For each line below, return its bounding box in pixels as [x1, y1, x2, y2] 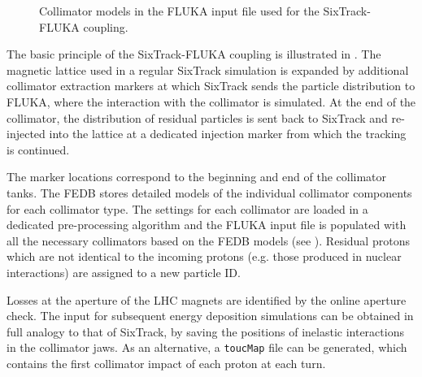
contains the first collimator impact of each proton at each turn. [7, 354, 326, 371]
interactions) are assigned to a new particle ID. [7, 263, 241, 280]
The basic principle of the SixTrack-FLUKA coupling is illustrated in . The [7, 45, 381, 63]
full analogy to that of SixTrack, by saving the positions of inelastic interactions [7, 323, 404, 340]
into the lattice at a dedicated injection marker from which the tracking [49, 125, 407, 142]
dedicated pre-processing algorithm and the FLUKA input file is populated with [7, 216, 407, 233]
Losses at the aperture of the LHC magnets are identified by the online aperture [7, 291, 407, 308]
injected [7, 125, 46, 142]
